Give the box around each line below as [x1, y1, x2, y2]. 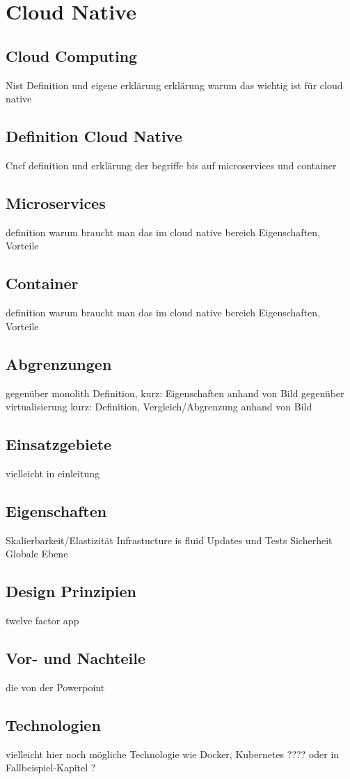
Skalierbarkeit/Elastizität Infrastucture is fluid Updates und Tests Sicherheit [6, 532, 333, 547]
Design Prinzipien [6, 580, 136, 602]
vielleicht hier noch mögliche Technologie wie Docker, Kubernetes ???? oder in [6, 746, 340, 761]
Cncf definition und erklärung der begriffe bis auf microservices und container [6, 157, 337, 172]
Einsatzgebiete [6, 433, 112, 455]
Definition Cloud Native [6, 125, 182, 147]
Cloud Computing [6, 45, 138, 66]
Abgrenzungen [6, 353, 112, 374]
